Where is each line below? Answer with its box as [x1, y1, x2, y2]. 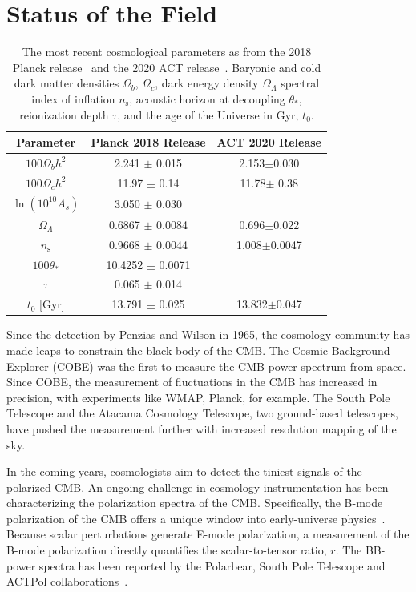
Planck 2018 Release [91, 134, 206, 151]
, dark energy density [155, 75, 259, 91]
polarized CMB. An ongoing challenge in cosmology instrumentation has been [6, 478, 389, 495]
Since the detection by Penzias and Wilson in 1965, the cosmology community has [6, 326, 410, 343]
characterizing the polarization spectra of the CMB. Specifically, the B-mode [6, 494, 383, 511]
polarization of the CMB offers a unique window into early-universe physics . [6, 509, 386, 526]
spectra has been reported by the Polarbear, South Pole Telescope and [38, 557, 386, 574]
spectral [281, 75, 320, 91]
